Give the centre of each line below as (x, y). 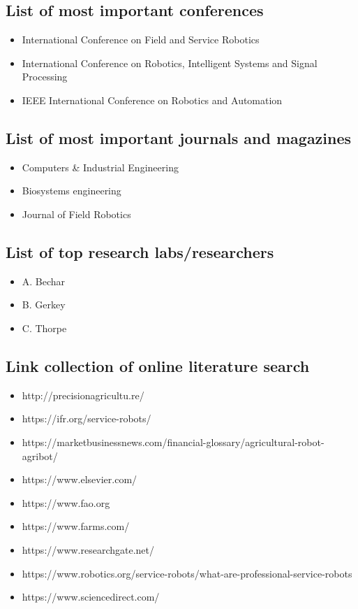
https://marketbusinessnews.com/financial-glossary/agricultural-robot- (173, 442)
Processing (45, 77)
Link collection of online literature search (158, 365)
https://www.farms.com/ (76, 526)
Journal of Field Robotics (76, 214)
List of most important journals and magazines (179, 137)
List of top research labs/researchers (140, 251)
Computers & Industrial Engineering (100, 167)
